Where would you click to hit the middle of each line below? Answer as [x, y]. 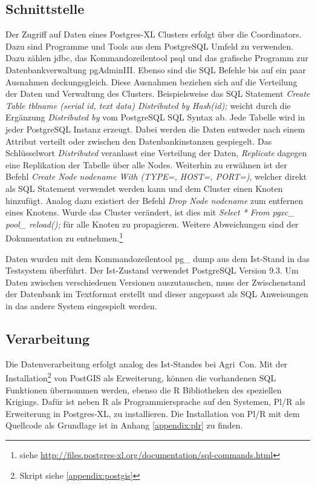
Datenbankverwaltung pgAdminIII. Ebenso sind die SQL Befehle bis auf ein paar [156, 69]
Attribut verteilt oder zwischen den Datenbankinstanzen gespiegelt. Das [139, 141]
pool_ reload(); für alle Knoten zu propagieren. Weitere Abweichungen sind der [152, 224]
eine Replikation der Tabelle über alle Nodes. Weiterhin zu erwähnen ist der [147, 164]
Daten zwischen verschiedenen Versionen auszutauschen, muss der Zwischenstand [156, 282]
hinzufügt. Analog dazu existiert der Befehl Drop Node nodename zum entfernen [154, 200]
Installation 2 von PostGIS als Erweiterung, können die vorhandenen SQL [141, 377]
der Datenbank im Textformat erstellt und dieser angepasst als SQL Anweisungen [157, 294]
